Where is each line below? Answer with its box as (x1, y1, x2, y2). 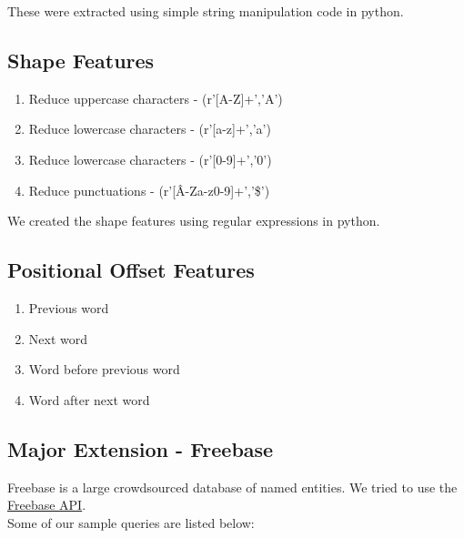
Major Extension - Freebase (7, 434, 274, 462)
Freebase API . (7, 495, 86, 514)
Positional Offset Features (7, 256, 255, 284)
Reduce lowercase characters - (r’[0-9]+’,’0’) (28, 149, 272, 168)
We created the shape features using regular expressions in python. (7, 211, 380, 230)
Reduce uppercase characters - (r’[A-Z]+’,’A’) (28, 88, 283, 107)
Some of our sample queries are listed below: (7, 513, 255, 532)
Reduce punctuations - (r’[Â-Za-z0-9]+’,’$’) (28, 180, 270, 199)
